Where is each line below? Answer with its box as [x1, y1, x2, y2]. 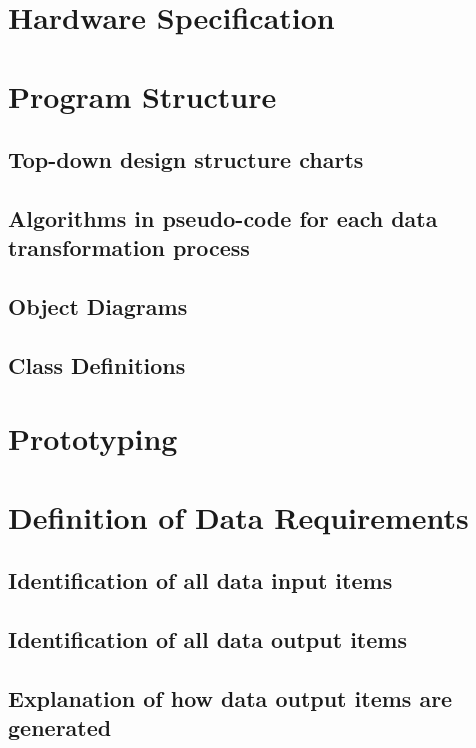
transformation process [8, 232, 250, 263]
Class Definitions [8, 349, 186, 380]
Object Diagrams [8, 291, 188, 322]
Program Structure [8, 75, 277, 116]
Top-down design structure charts [8, 144, 364, 175]
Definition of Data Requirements [8, 496, 469, 537]
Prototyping [8, 418, 178, 459]
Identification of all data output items [8, 624, 407, 655]
